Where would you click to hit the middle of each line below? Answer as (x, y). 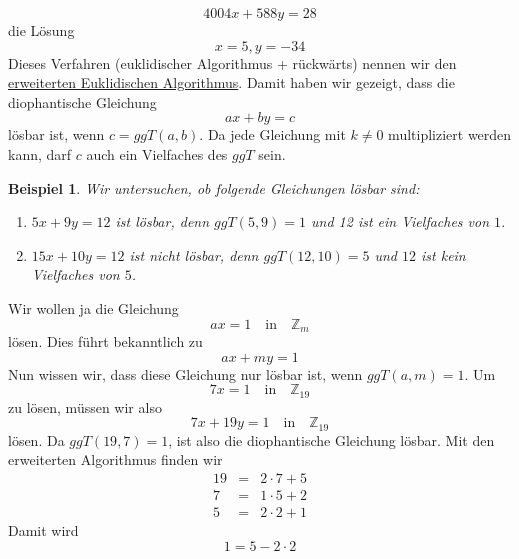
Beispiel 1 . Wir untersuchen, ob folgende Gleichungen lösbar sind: (214, 187)
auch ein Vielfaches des (157, 153)
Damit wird (43, 529)
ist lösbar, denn (162, 221)
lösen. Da (36, 439)
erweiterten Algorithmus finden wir (115, 459)
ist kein (443, 254)
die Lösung (41, 30)
